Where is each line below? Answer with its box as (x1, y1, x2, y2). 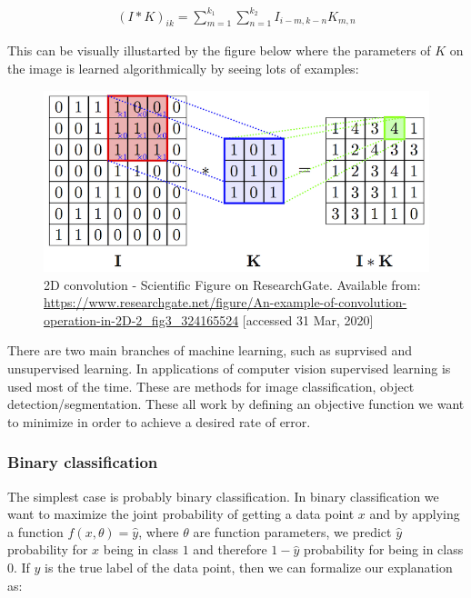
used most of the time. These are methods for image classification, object (7, 376, 415, 395)
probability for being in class (303, 540, 464, 559)
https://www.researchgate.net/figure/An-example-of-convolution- (44, 293, 407, 312)
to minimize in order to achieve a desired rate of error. (7, 412, 311, 431)
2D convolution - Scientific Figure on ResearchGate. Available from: (44, 274, 421, 294)
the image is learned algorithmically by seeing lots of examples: (7, 58, 359, 77)
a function (7, 522, 64, 541)
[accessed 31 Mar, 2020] (242, 310, 374, 329)
